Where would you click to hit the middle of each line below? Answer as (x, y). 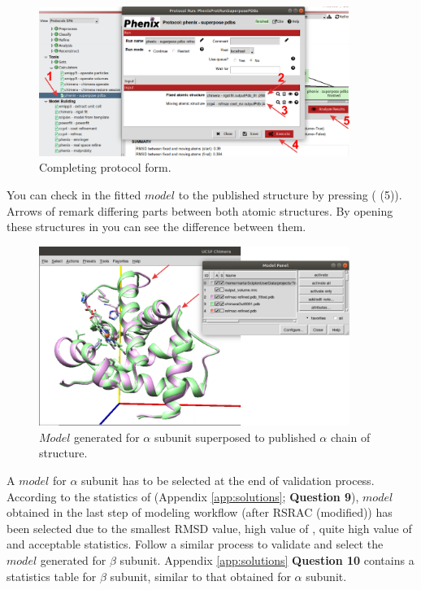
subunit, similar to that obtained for (200, 576)
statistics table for (52, 576)
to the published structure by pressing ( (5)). (290, 194)
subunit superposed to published (235, 437)
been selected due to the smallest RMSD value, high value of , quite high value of (209, 528)
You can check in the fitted (74, 194)
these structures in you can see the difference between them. (156, 227)
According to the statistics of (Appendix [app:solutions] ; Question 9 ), (183, 496)
